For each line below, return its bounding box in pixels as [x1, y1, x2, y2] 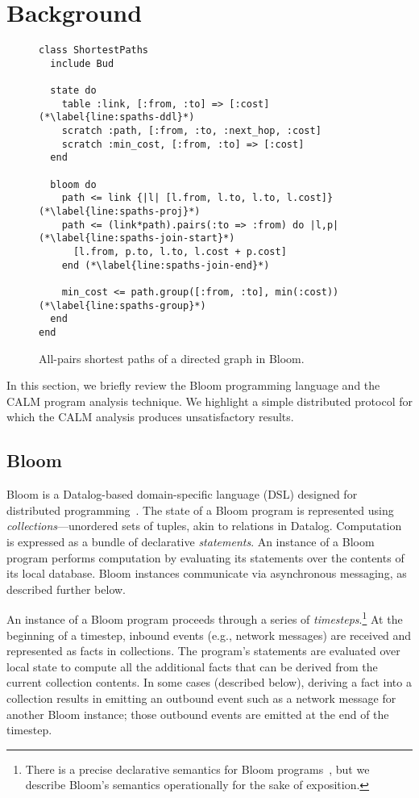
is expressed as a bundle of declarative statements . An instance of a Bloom [6, 533, 375, 549]
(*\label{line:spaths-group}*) [39, 299, 206, 311]
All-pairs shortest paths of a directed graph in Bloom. [39, 349, 305, 366]
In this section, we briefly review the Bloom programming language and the [6, 377, 380, 394]
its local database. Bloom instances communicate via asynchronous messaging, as [6, 565, 407, 582]
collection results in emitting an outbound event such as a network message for [6, 689, 396, 706]
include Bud [50, 57, 114, 69]
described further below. [6, 580, 126, 597]
